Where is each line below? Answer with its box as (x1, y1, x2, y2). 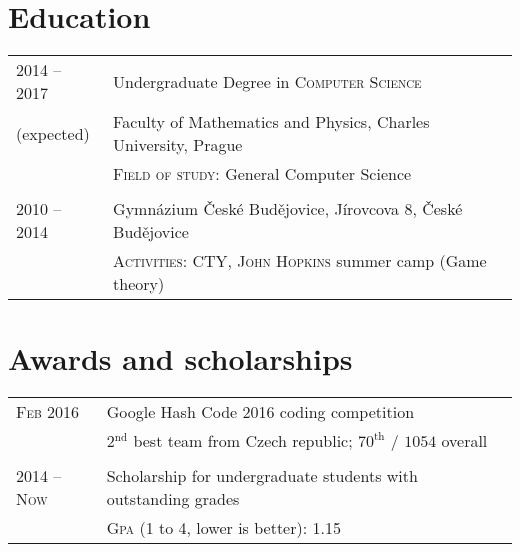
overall (441, 429, 488, 453)
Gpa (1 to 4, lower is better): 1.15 (106, 516, 341, 540)
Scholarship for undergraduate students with (106, 464, 418, 488)
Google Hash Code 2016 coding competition (106, 400, 415, 424)
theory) (113, 272, 165, 296)
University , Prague (113, 133, 243, 157)
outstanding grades (106, 487, 240, 511)
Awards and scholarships (8, 338, 353, 379)
